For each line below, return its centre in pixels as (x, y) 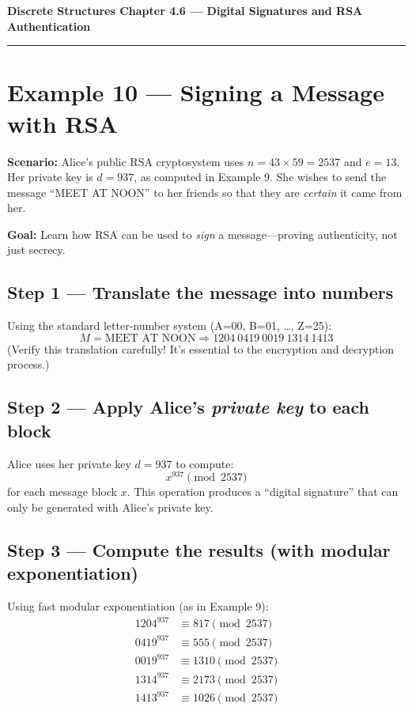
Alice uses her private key (69, 463)
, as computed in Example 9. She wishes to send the (260, 177)
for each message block (62, 492)
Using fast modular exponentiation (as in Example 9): (138, 606)
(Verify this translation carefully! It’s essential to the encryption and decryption (201, 348)
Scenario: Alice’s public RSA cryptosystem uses (126, 161)
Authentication (49, 26)
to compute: (205, 463)
